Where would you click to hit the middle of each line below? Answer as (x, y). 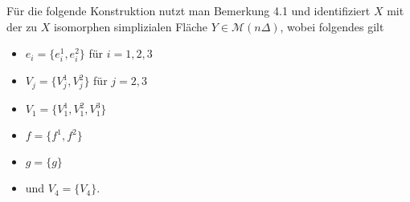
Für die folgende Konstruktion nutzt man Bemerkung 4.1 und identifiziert (189, 10)
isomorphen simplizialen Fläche (131, 26)
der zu (22, 26)
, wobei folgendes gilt (332, 26)
